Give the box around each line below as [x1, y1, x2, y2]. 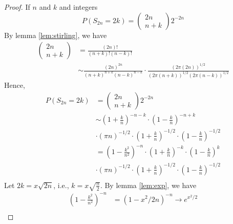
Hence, [4, 80, 25, 90]
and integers [59, 2, 98, 12]
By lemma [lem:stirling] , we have [4, 29, 107, 40]
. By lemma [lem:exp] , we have [100, 179, 197, 190]
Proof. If [4, 2, 30, 12]
